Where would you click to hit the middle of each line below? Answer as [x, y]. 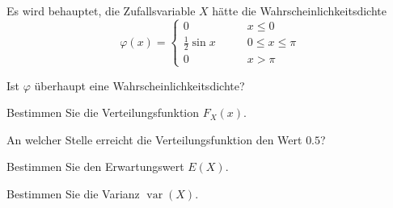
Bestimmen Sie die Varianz [73, 193]
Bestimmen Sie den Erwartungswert [95, 166]
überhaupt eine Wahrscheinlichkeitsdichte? [139, 85]
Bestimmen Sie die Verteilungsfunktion [103, 112]
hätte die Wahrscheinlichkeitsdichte [299, 10]
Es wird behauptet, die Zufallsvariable [101, 10]
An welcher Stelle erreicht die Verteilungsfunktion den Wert [154, 139]
